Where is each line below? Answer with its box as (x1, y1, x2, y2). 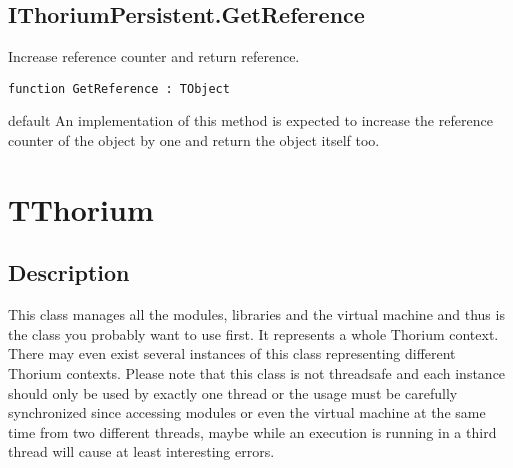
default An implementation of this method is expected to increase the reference (8, 110, 493, 131)
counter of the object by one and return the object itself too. (8, 130, 380, 151)
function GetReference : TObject (8, 81, 230, 96)
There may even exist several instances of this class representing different (8, 343, 456, 364)
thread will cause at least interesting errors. (8, 441, 275, 462)
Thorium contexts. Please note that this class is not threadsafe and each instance (8, 363, 506, 383)
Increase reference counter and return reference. (8, 46, 300, 67)
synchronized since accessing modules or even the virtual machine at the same (8, 402, 486, 423)
